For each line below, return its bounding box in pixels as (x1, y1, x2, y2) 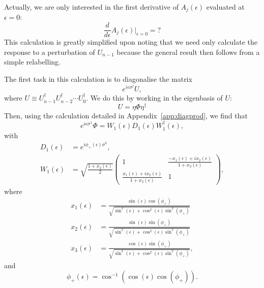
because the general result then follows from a (116, 46, 260, 57)
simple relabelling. (4, 56, 61, 67)
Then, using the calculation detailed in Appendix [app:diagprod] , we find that (4, 110, 248, 120)
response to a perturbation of (4, 46, 95, 57)
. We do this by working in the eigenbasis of (86, 92, 223, 103)
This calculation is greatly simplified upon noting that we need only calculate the (4, 37, 258, 47)
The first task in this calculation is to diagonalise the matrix (4, 73, 192, 84)
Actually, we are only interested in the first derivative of (4, 2, 179, 12)
